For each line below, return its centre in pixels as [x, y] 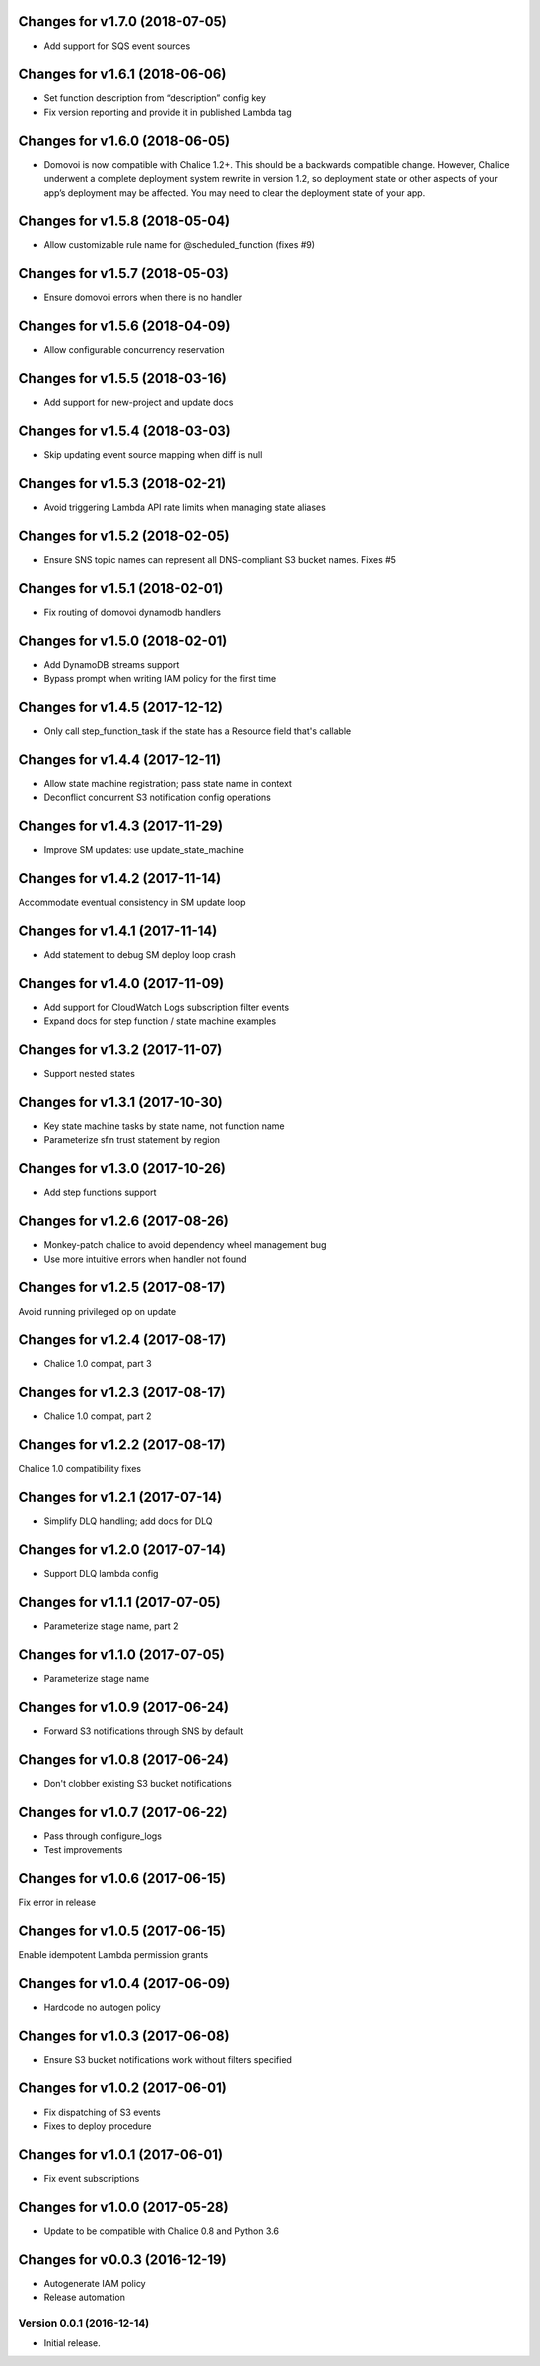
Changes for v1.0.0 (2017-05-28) [123, 2206]
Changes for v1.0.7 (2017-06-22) [123, 1811]
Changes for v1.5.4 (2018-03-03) [125, 430]
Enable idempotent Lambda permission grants [113, 1954]
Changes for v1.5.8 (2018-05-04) [124, 221]
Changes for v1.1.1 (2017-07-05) [119, 1601]
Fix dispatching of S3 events [102, 2112]
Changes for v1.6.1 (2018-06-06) [122, 74]
